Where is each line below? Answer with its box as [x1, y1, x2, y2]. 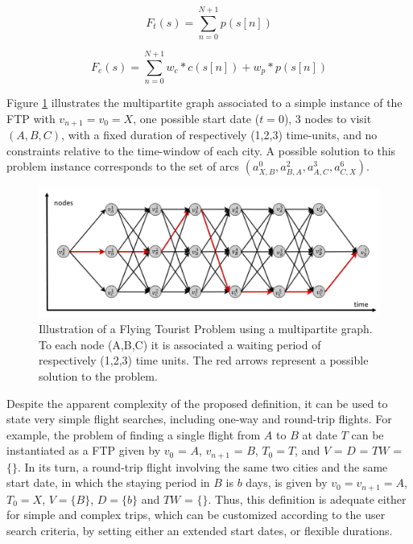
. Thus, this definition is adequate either [208, 490, 407, 507]
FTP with [6, 109, 56, 126]
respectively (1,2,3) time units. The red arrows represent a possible [39, 352, 369, 369]
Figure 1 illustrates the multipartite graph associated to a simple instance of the [6, 94, 403, 111]
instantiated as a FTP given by [6, 442, 161, 459]
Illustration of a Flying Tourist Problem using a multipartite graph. [39, 320, 373, 337]
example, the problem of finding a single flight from [6, 426, 261, 443]
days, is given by [246, 474, 328, 491]
